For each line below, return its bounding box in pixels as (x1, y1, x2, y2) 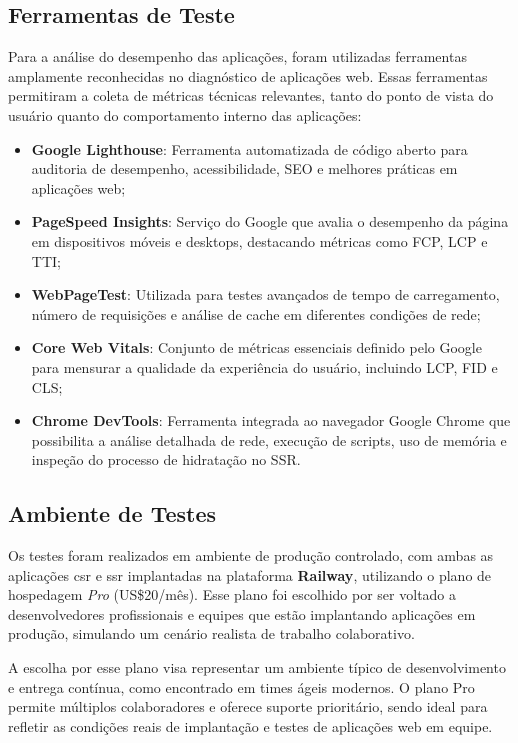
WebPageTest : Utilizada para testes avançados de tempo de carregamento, (31, 284, 500, 305)
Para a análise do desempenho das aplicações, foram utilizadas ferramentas (8, 46, 467, 67)
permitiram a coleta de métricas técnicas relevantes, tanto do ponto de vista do (8, 85, 494, 106)
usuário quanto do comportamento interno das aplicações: (8, 104, 362, 125)
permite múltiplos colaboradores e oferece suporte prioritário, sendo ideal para (8, 696, 488, 717)
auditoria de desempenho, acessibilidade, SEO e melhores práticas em (31, 158, 458, 179)
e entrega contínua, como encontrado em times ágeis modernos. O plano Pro (8, 676, 475, 697)
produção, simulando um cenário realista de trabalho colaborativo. (8, 623, 415, 644)
